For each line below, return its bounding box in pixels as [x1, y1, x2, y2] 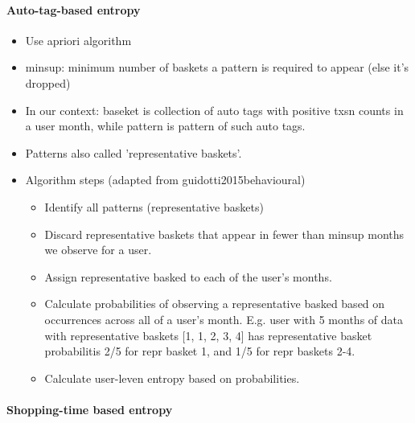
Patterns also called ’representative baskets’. [25, 144, 242, 161]
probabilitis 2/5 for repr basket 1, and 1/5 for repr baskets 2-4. [44, 343, 355, 359]
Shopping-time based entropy [6, 400, 173, 417]
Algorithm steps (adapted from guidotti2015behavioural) [25, 171, 306, 188]
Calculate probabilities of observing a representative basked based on [44, 295, 385, 312]
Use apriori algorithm [25, 31, 132, 48]
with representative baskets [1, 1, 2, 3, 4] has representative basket [44, 326, 372, 343]
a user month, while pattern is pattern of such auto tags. [25, 117, 306, 134]
